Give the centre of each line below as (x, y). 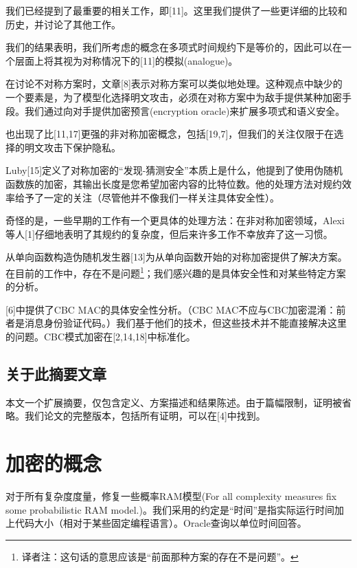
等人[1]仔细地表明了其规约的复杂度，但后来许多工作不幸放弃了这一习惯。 (169, 233)
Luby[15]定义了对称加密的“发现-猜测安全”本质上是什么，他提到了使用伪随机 (174, 170)
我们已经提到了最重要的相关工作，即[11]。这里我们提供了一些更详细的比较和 (176, 10)
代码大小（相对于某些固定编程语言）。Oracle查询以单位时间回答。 (161, 523)
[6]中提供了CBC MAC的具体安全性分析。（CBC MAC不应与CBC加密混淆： (171, 309)
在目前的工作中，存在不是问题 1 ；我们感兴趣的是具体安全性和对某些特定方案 (176, 272)
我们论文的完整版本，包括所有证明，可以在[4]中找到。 (145, 416)
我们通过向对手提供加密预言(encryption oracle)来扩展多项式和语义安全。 (185, 110)
